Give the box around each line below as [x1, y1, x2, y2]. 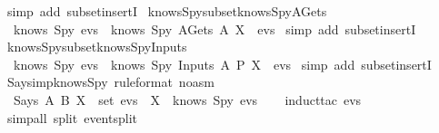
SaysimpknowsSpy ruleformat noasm [6, 72, 215, 91]
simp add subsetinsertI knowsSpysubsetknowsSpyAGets [6, 2, 327, 20]
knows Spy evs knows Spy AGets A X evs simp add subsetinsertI [13, 19, 416, 38]
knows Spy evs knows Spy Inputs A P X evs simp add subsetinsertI [13, 54, 432, 73]
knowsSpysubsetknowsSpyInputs [6, 37, 187, 56]
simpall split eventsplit [6, 108, 137, 127]
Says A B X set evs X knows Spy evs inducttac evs [13, 90, 362, 109]
